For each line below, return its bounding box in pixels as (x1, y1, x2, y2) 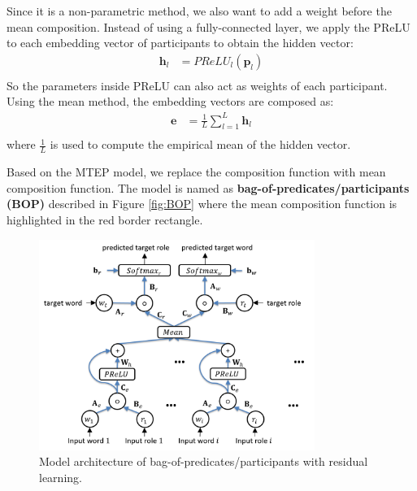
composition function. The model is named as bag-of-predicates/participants (7, 179, 410, 196)
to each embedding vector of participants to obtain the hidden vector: (7, 34, 354, 51)
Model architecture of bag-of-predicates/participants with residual (39, 453, 368, 470)
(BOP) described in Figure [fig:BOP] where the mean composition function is (7, 195, 397, 212)
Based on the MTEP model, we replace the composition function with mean (7, 163, 386, 180)
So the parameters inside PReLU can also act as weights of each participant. (7, 76, 388, 93)
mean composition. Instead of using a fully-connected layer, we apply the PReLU (7, 18, 410, 35)
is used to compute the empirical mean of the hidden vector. (50, 136, 351, 153)
